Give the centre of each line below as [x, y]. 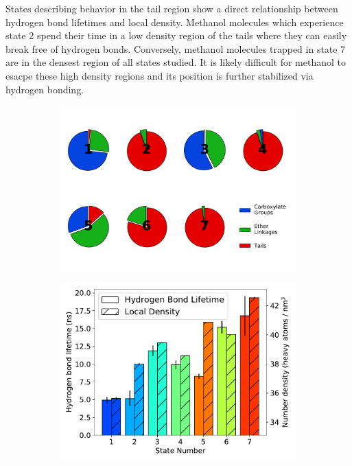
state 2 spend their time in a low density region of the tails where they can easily [176, 35]
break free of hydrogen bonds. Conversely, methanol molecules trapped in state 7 [176, 48]
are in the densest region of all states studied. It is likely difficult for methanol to [176, 62]
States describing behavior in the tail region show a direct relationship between [172, 8]
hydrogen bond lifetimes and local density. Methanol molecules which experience [175, 22]
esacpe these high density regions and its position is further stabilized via [160, 75]
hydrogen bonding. [45, 89]
